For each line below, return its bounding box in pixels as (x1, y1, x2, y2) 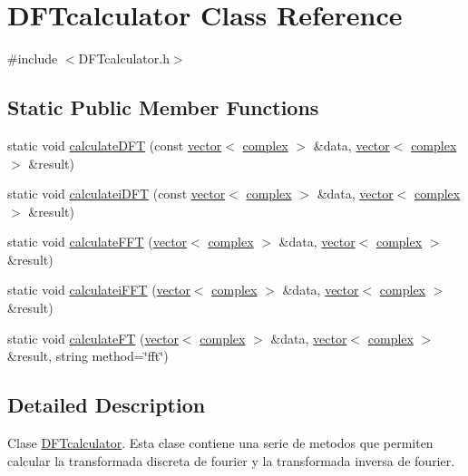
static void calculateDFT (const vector (7, 135, 222, 154)
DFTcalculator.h (78, 49, 170, 68)
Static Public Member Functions (7, 93, 319, 121)
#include (7, 49, 58, 68)
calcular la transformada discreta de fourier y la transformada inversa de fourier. (7, 451, 455, 470)
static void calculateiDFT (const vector (7, 184, 226, 203)
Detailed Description (7, 391, 206, 419)
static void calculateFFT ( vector (7, 232, 188, 251)
